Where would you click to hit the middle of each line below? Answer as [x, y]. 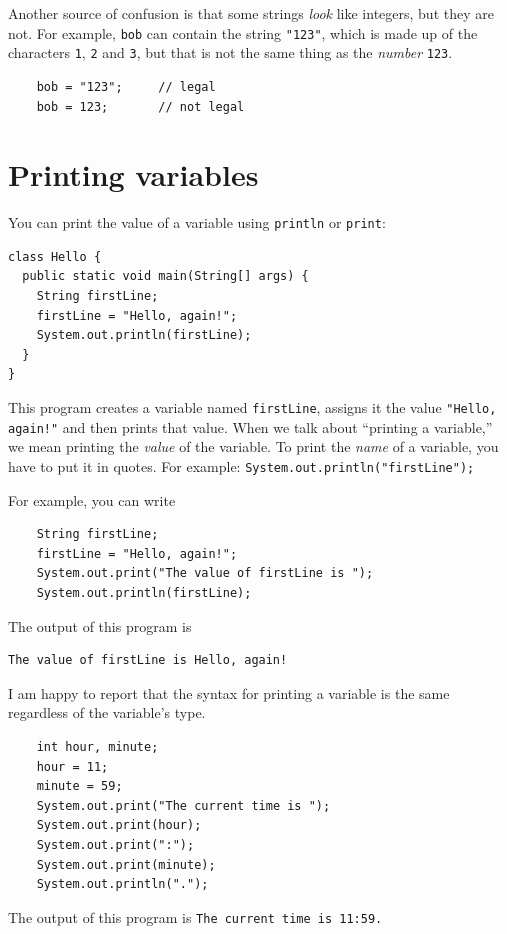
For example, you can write [92, 499]
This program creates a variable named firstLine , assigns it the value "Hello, [252, 407]
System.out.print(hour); [119, 825]
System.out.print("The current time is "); [183, 805]
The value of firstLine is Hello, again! [148, 660]
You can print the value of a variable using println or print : [197, 222]
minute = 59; [79, 786]
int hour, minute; [97, 746]
